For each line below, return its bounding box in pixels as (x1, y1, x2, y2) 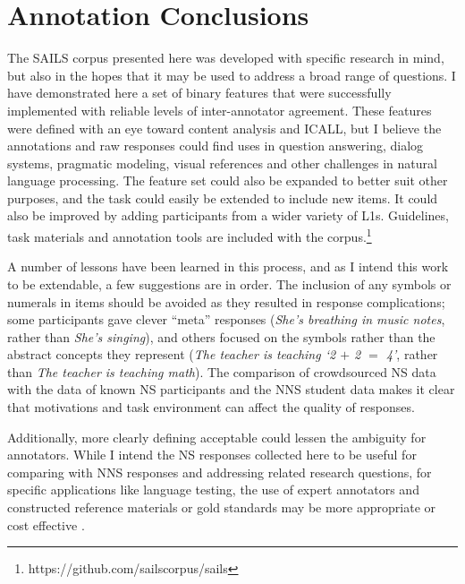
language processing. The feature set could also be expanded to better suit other (7, 171, 448, 190)
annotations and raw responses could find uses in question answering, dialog (7, 136, 424, 155)
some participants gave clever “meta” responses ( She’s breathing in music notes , (7, 310, 445, 329)
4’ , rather (385, 345, 438, 364)
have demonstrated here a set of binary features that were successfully (7, 83, 392, 102)
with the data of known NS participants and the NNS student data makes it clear (7, 380, 455, 399)
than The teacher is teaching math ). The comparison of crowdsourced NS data (7, 362, 436, 381)
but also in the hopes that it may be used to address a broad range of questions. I (7, 65, 456, 84)
